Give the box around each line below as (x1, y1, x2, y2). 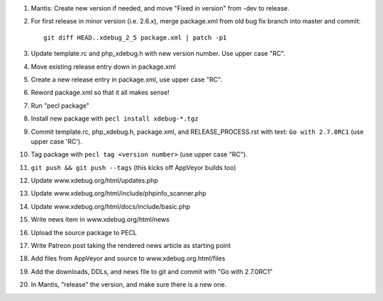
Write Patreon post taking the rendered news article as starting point (30, 242, 231, 250)
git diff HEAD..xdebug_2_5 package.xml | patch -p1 (43, 33, 227, 42)
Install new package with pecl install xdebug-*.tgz (30, 114, 199, 123)
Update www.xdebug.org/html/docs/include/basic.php (30, 202, 191, 210)
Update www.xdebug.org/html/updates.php (30, 176, 159, 185)
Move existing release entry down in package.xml (30, 62, 177, 71)
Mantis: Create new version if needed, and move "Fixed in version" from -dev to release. (30, 4, 290, 12)
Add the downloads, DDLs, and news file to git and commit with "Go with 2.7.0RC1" (30, 267, 273, 276)
